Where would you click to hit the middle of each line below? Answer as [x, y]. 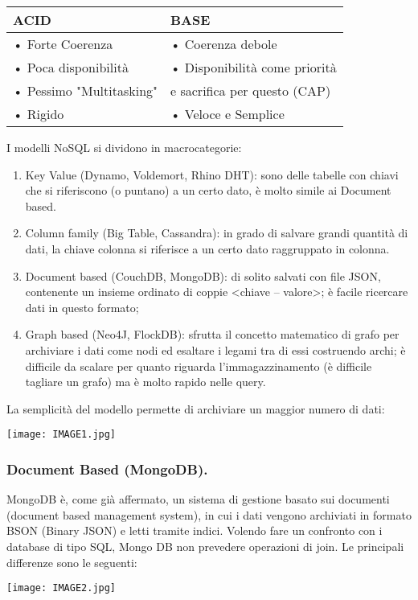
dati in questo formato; [82, 307]
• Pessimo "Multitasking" [86, 90]
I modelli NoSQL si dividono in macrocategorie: [124, 147]
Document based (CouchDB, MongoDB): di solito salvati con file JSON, [203, 275]
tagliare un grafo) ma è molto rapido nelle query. [145, 382]
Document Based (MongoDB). [107, 468]
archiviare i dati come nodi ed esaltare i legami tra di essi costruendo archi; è [215, 349]
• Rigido [39, 114]
